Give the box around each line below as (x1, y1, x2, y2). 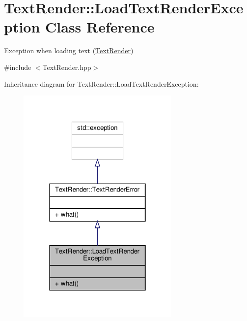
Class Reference (45, 17, 155, 37)
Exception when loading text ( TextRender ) (4, 45, 134, 56)
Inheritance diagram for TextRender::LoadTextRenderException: (4, 78, 199, 89)
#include (4, 62, 31, 72)
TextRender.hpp (42, 62, 91, 72)
